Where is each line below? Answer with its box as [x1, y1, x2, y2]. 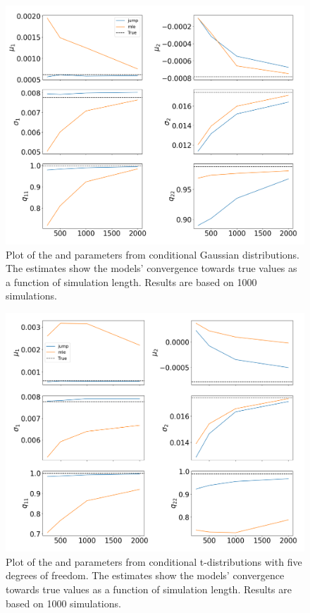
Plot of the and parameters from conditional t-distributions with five [6, 554, 302, 569]
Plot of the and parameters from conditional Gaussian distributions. [6, 247, 300, 261]
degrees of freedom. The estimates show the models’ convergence [6, 568, 285, 583]
